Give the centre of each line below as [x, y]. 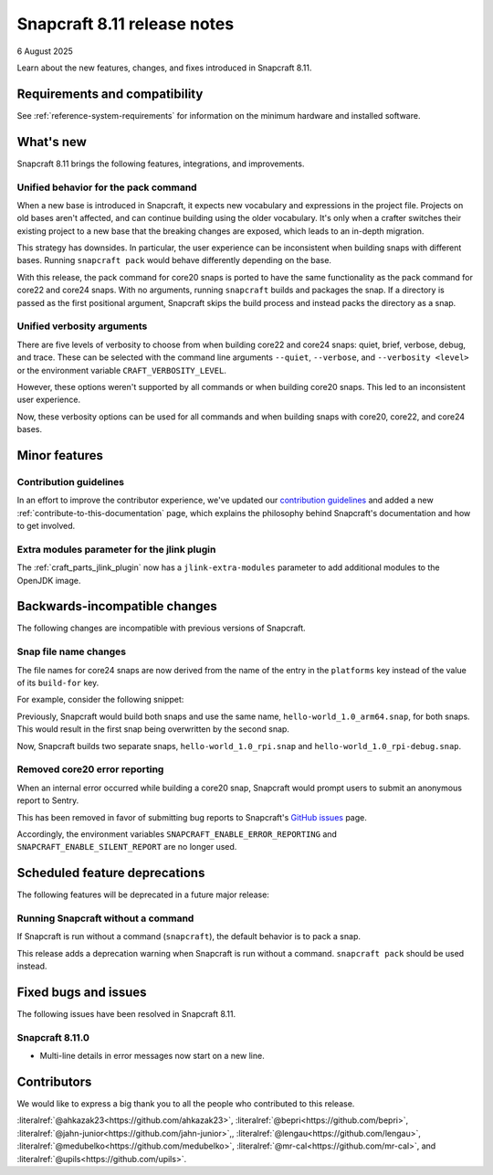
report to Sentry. [48, 800]
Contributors [54, 1081]
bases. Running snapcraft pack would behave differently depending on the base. [174, 260]
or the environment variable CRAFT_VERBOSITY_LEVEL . [122, 370]
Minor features [60, 455]
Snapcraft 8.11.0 [53, 1037]
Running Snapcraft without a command [105, 918]
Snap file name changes [72, 651]
